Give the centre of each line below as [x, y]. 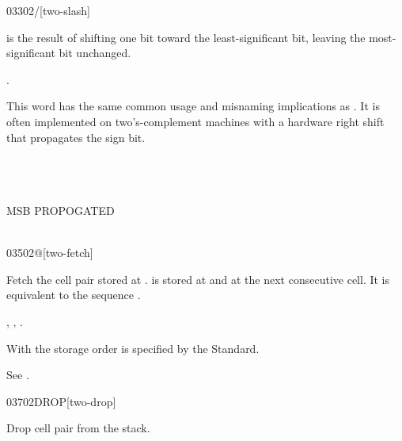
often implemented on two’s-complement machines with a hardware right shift [195, 121]
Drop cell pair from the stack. [78, 428]
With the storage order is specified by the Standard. [133, 348]
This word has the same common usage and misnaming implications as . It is [193, 106]
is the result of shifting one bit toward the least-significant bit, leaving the [186, 37]
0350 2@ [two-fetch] [50, 253]
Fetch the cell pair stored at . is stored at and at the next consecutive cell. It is [198, 279]
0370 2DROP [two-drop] [61, 401]
